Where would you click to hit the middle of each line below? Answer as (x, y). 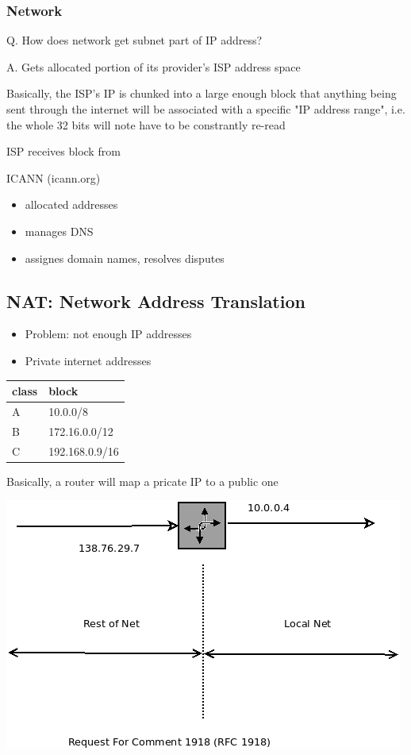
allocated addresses (71, 204)
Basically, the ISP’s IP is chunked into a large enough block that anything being (202, 93)
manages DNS (59, 231)
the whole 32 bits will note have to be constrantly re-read (146, 124)
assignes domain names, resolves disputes (125, 258)
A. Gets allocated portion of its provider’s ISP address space (154, 66)
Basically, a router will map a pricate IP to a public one (142, 481)
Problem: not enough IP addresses (108, 334)
